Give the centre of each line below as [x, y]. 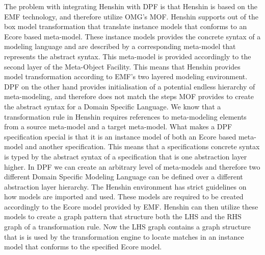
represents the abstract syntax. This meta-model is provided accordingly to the [128, 56]
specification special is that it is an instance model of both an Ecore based [120, 136]
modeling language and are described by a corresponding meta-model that [120, 46]
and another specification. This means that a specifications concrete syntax [142, 146]
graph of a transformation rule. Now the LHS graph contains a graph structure [127, 227]
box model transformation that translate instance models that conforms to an [126, 26]
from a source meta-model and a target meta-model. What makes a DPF [118, 126]
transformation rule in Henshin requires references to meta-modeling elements [125, 116]
